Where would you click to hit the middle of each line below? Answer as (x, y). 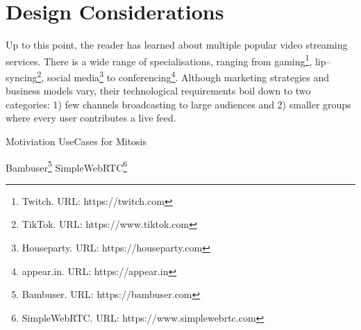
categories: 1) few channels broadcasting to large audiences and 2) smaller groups (178, 104)
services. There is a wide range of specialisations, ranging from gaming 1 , (159, 60)
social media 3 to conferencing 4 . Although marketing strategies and (188, 76)
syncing (22, 77)
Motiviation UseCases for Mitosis (76, 141)
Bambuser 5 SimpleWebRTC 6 (67, 166)
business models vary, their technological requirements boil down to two (158, 91)
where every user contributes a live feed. (91, 118)
